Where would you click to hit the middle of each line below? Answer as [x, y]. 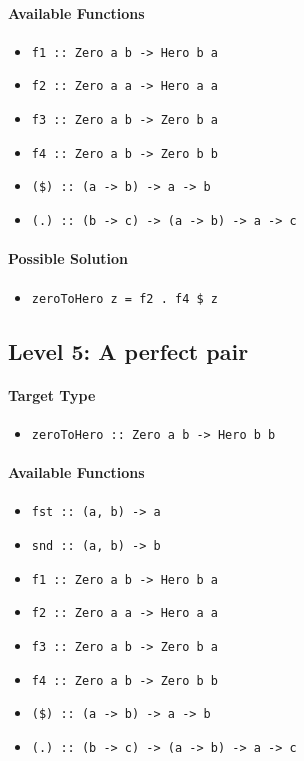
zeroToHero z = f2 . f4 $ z [124, 298]
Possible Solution [68, 258]
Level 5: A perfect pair [128, 350]
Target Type [52, 394]
